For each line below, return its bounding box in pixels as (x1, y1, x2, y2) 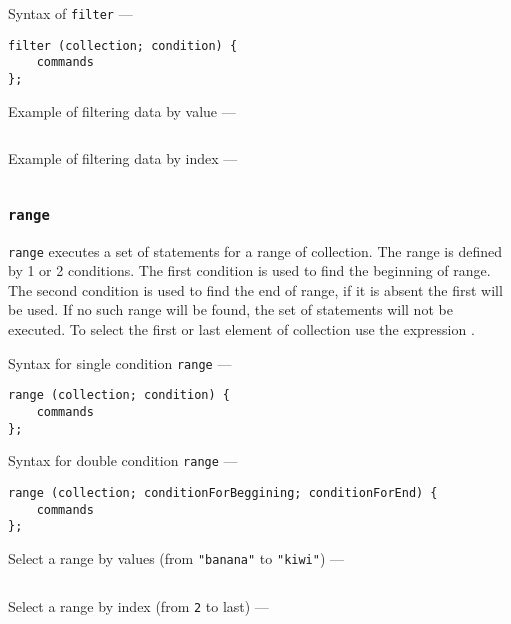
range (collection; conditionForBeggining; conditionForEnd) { (8, 485, 438, 500)
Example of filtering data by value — (8, 100, 236, 121)
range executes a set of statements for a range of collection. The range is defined (8, 240, 502, 261)
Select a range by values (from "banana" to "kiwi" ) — (8, 547, 345, 568)
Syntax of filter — (8, 3, 133, 23)
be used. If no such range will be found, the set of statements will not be (8, 299, 453, 320)
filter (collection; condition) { (8, 38, 238, 53)
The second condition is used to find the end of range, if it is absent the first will (8, 279, 503, 300)
